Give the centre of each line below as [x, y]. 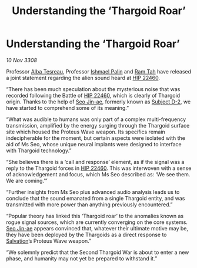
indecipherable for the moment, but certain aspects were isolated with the [96, 138]
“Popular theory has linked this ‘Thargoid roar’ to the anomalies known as [95, 216]
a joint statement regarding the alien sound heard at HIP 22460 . [83, 78]
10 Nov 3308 [21, 60]
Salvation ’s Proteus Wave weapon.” [49, 241]
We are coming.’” [27, 180]
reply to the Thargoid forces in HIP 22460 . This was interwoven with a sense [99, 168]
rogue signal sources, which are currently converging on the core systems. [97, 222]
